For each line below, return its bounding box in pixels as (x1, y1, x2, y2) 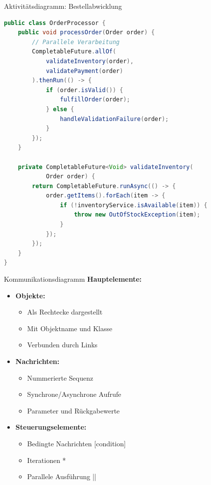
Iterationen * (27, 455, 66, 465)
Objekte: (15, 290, 46, 300)
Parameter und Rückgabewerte (27, 405, 120, 415)
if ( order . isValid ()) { (46, 86, 123, 94)
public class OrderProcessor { (4, 19, 106, 26)
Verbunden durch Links (27, 339, 98, 350)
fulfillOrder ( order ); (60, 96, 130, 103)
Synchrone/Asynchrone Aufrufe (27, 389, 121, 399)
